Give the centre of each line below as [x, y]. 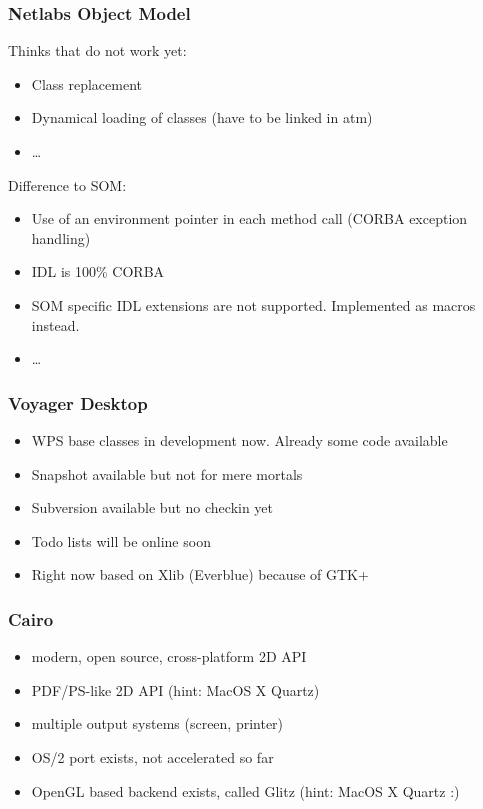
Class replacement [87, 83]
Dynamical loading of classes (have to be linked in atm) [202, 117]
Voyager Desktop [78, 402]
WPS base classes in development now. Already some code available [239, 439]
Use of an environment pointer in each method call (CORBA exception [249, 218]
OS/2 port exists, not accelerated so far [152, 756]
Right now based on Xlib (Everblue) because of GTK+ [200, 574]
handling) [61, 237]
